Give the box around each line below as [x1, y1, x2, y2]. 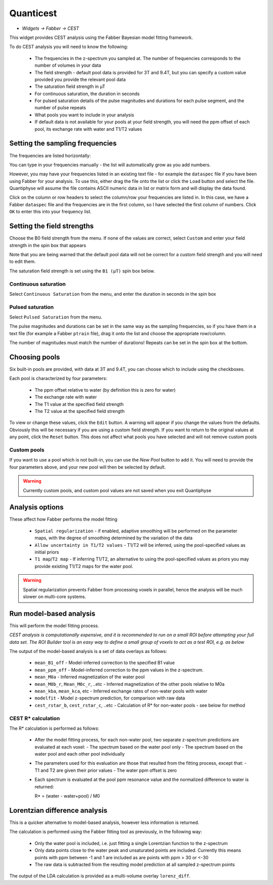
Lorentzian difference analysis [9, 806, 108, 815]
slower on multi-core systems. [23, 593, 86, 599]
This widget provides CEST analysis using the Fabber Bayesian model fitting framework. [9, 34, 193, 40]
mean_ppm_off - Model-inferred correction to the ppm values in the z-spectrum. [34, 667, 204, 673]
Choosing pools [9, 353, 60, 361]
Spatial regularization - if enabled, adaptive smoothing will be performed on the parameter [34, 528, 238, 534]
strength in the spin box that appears [9, 242, 86, 248]
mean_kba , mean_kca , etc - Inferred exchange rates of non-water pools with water [34, 688, 208, 694]
